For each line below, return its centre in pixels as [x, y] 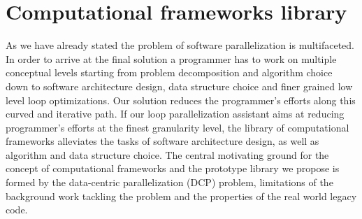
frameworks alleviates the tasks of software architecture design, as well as [162, 141]
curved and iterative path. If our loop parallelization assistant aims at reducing [175, 114]
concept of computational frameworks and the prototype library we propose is [173, 168]
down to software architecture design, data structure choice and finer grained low [179, 86]
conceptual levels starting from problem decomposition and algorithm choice [169, 72]
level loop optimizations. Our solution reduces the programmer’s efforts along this [181, 100]
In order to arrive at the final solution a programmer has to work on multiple [171, 58]
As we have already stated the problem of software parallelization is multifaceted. [180, 45]
